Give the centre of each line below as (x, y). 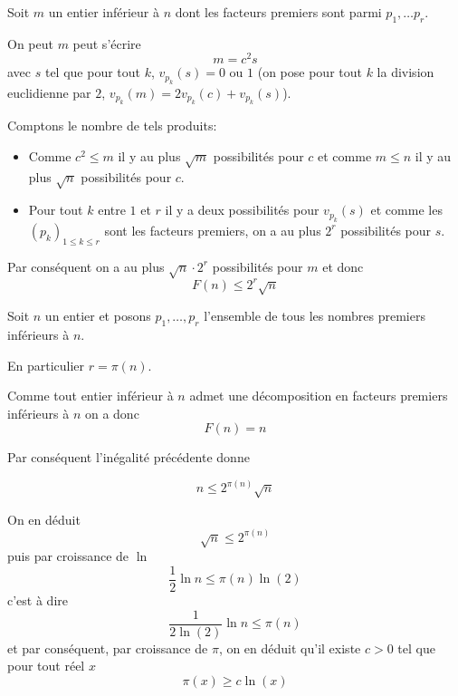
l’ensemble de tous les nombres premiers (315, 316)
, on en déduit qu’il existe (290, 648)
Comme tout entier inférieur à (91, 396)
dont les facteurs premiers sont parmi (278, 12)
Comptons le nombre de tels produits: (112, 126)
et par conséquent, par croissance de (108, 648)
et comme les (406, 210)
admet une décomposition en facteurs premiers (319, 396)
